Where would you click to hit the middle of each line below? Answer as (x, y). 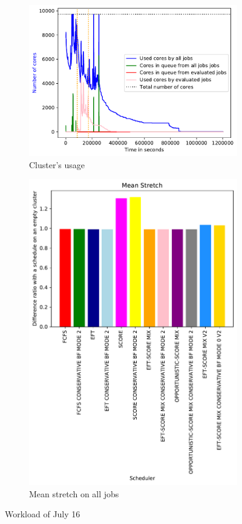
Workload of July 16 (43, 514)
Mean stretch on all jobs (74, 493)
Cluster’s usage (57, 164)
